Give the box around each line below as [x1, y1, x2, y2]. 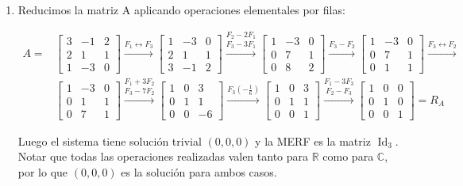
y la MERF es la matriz [255, 132, 371, 149]
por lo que [17, 163, 68, 180]
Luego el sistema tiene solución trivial [17, 132, 202, 149]
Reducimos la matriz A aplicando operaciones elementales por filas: [17, 2, 345, 17]
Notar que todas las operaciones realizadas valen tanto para [17, 148, 309, 165]
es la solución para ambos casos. [121, 163, 277, 180]
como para [322, 148, 374, 165]
